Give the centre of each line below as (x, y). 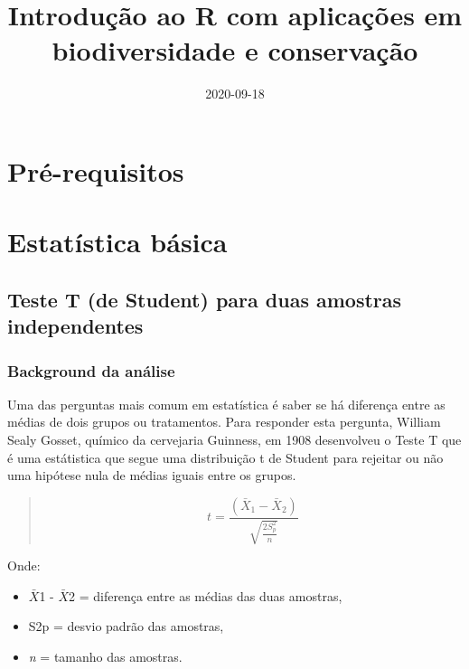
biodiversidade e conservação (235, 50)
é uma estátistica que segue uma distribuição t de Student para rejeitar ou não (225, 457)
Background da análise (91, 370)
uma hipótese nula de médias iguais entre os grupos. (152, 475)
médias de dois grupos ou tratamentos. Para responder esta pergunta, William (224, 422)
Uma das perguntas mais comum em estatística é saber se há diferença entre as (226, 404)
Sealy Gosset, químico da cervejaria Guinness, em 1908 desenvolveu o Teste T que (234, 440)
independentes (75, 326)
